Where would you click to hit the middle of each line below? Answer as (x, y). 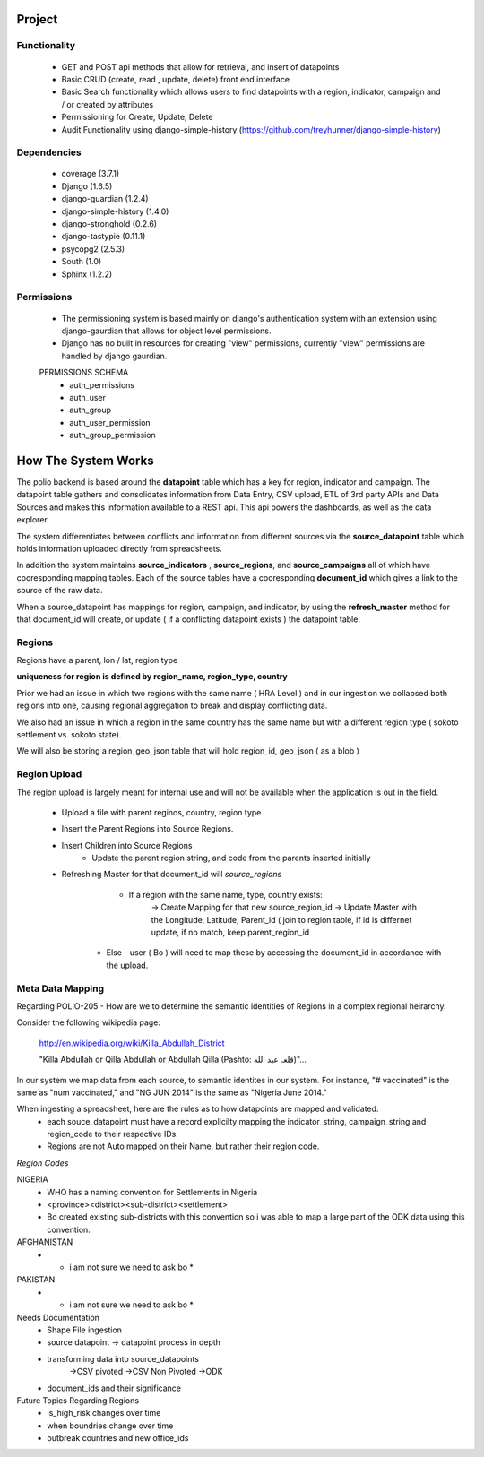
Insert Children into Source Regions (127, 845)
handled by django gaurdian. (114, 356)
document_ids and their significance (114, 1388)
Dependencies (49, 152)
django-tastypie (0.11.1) (104, 237)
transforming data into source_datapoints (123, 1358)
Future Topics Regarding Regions (78, 1400)
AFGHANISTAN (45, 1242)
